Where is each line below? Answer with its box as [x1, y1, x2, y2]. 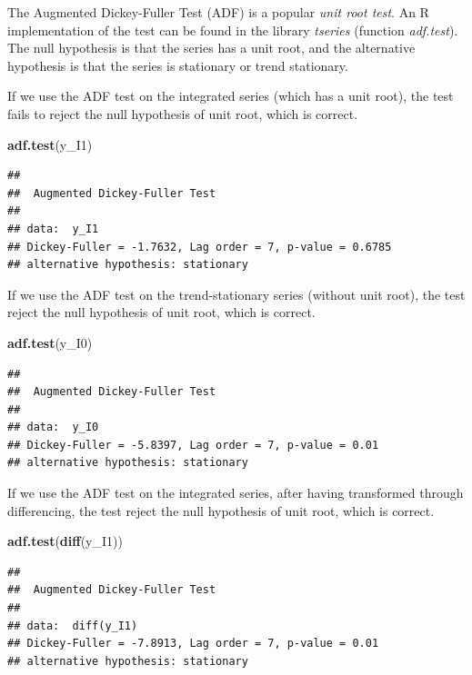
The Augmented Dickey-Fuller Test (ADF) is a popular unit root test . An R [7, 3, 429, 21]
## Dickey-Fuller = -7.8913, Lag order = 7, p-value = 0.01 [7, 637, 379, 650]
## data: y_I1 [7, 222, 99, 235]
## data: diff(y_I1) [7, 619, 138, 632]
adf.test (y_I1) [7, 134, 93, 154]
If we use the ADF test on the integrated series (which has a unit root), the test [7, 86, 454, 105]
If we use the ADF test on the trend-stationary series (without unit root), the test [7, 284, 466, 303]
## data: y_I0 [7, 421, 99, 434]
